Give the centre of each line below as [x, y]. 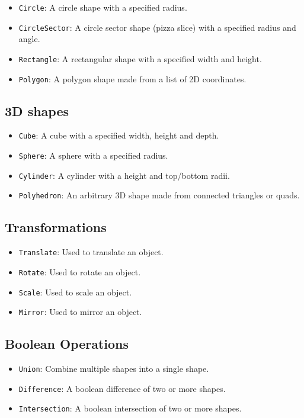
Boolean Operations [67, 344]
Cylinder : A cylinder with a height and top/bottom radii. [124, 175]
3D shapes [37, 110]
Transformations [56, 227]
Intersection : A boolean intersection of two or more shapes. [130, 408]
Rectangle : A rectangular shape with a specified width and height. [140, 58]
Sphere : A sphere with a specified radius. [93, 155]
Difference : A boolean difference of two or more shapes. [122, 388]
